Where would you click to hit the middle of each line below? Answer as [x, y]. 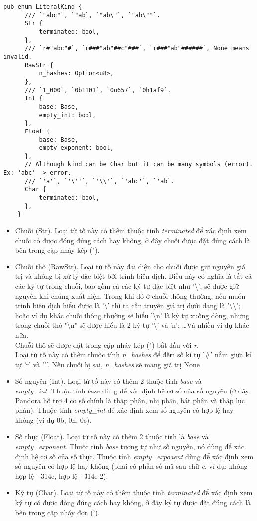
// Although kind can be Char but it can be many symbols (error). [139, 165]
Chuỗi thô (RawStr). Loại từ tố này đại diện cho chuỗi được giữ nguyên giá [130, 266]
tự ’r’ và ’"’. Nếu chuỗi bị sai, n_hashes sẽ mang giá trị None [107, 364]
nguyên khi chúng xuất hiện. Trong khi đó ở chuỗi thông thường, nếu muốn [130, 296]
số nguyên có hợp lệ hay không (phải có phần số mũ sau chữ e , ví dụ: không [131, 466]
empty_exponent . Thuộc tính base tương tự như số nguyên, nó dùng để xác [130, 446]
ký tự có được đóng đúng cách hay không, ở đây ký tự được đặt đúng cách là [133, 502]
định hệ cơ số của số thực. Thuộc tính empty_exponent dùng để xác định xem [134, 456]
